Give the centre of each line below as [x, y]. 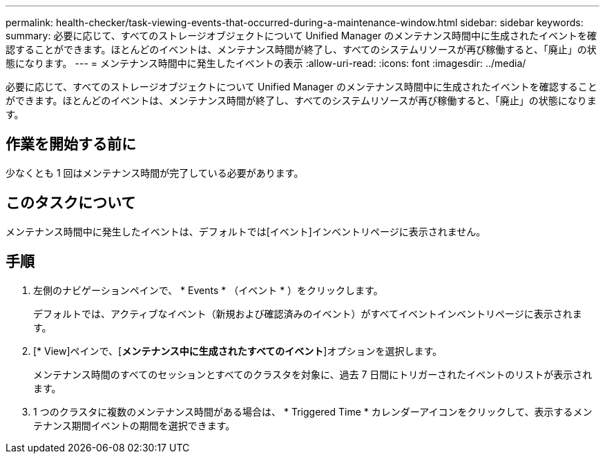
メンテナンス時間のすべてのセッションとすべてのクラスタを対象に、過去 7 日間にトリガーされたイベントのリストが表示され [313, 374]
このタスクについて [71, 203]
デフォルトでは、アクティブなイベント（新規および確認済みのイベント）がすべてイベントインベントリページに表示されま [308, 313]
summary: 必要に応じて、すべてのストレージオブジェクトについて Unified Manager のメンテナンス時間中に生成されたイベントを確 [301, 36]
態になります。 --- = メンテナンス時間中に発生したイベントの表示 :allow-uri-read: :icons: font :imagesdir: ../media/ [266, 63]
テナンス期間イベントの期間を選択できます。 [134, 425]
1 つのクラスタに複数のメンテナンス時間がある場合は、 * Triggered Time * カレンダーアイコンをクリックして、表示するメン [313, 411]
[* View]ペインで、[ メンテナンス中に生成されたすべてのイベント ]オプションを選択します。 [238, 351]
